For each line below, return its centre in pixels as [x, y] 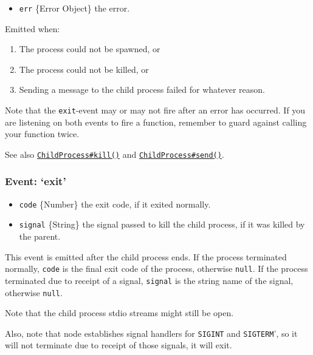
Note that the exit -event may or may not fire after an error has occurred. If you [155, 110]
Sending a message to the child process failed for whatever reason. [142, 90]
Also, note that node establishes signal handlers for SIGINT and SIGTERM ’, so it [151, 333]
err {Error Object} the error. [74, 8]
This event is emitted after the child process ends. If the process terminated [146, 256]
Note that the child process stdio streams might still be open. [119, 313]
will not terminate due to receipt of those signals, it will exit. [119, 345]
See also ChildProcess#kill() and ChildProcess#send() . [115, 154]
